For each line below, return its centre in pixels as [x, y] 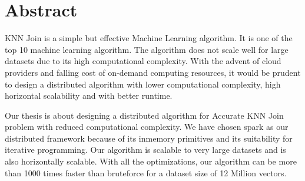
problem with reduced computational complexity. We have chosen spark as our [147, 127]
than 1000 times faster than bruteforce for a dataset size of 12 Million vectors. [146, 172]
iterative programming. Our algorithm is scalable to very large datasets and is [145, 150]
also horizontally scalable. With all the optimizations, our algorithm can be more [151, 161]
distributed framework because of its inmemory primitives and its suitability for [149, 138]
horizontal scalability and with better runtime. [89, 95]
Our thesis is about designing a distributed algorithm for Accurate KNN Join [144, 115]
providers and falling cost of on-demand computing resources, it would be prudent [153, 72]
